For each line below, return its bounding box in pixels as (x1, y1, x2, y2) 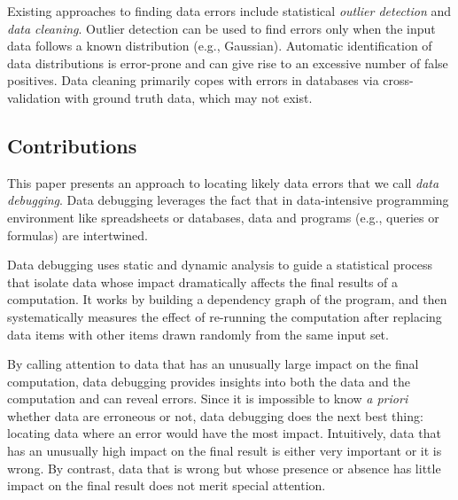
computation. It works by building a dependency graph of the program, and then (7, 290, 447, 309)
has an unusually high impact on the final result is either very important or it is (7, 441, 442, 460)
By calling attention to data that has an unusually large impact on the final (7, 355, 419, 373)
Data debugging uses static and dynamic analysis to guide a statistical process (7, 255, 433, 274)
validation (7, 88, 61, 106)
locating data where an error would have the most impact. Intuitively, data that (7, 424, 441, 442)
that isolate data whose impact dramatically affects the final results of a (7, 272, 399, 291)
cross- (383, 71, 414, 90)
